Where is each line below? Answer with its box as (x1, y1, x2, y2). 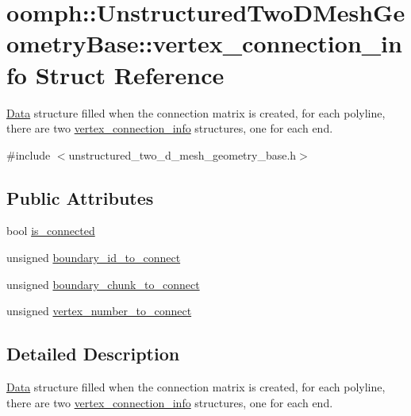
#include (6, 146, 51, 163)
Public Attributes (6, 185, 154, 210)
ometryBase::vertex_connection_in (6, 27, 402, 60)
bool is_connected (6, 222, 95, 239)
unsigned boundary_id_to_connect (6, 249, 181, 266)
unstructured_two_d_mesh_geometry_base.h (68, 146, 297, 163)
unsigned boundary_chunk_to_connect (6, 275, 200, 292)
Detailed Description (6, 341, 180, 366)
